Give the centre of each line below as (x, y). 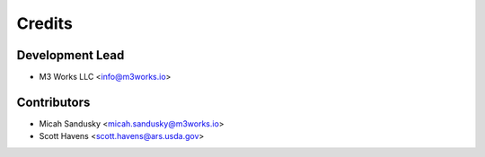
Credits (45, 23)
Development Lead (71, 55)
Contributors (53, 102)
